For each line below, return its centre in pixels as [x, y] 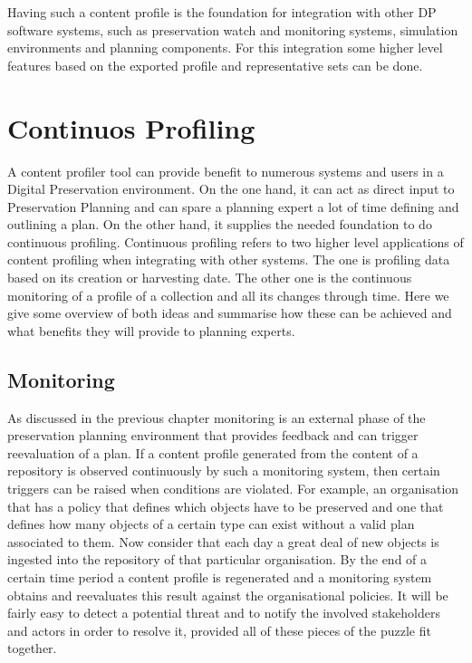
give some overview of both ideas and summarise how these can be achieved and [230, 313]
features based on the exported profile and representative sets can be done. [215, 65]
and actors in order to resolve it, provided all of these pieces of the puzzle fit [219, 630]
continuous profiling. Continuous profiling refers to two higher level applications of [236, 241]
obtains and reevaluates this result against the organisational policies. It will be [228, 595]
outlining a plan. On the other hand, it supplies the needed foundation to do [220, 224]
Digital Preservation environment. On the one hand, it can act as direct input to [231, 189]
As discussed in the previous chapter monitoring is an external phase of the [217, 417]
